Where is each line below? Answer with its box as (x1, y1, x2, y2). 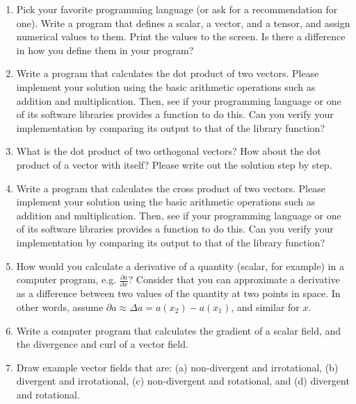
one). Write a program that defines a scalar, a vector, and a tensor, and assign (16, 15, 350, 30)
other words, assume (16, 300, 104, 314)
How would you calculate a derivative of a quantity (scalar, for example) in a (16, 258, 344, 273)
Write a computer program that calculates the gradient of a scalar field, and (16, 323, 341, 337)
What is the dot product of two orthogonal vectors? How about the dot (16, 144, 321, 158)
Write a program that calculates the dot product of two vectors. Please (16, 66, 319, 81)
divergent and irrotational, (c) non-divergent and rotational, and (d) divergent (16, 373, 350, 388)
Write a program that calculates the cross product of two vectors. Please (16, 180, 325, 195)
